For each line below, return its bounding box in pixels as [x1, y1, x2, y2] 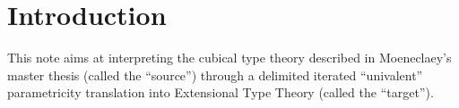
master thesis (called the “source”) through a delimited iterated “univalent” [7, 65, 423, 84]
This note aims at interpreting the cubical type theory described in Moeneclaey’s [7, 48, 452, 67]
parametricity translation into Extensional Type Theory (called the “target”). [7, 83, 434, 102]
